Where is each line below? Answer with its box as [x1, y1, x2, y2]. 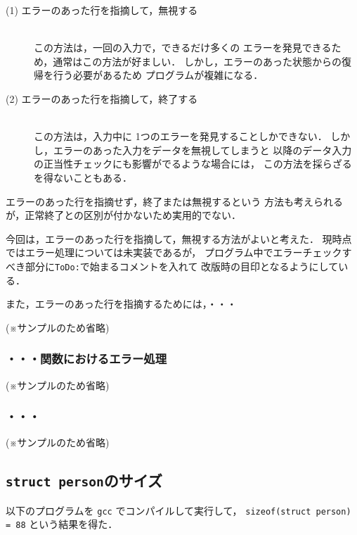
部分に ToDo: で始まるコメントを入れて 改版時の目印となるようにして [25, 258, 339, 273]
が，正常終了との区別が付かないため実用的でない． [6, 208, 242, 222]
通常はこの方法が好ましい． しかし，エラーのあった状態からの [53, 53, 342, 68]
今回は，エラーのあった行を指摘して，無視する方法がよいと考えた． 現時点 [6, 231, 352, 246]
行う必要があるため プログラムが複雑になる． [53, 68, 264, 82]
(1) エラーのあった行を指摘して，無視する [6, 3, 198, 17]
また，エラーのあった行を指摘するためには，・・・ [6, 296, 237, 311]
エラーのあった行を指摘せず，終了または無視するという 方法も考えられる [6, 194, 343, 208]
